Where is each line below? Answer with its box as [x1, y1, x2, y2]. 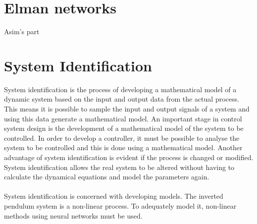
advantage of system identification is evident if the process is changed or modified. [4, 152, 254, 162]
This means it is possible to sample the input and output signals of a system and [4, 104, 250, 114]
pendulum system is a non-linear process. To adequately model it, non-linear [4, 200, 237, 211]
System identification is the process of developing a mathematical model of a [4, 84, 237, 94]
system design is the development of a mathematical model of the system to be [4, 123, 244, 133]
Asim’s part [4, 26, 40, 37]
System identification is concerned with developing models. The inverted [4, 191, 223, 201]
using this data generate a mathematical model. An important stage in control [4, 113, 242, 123]
